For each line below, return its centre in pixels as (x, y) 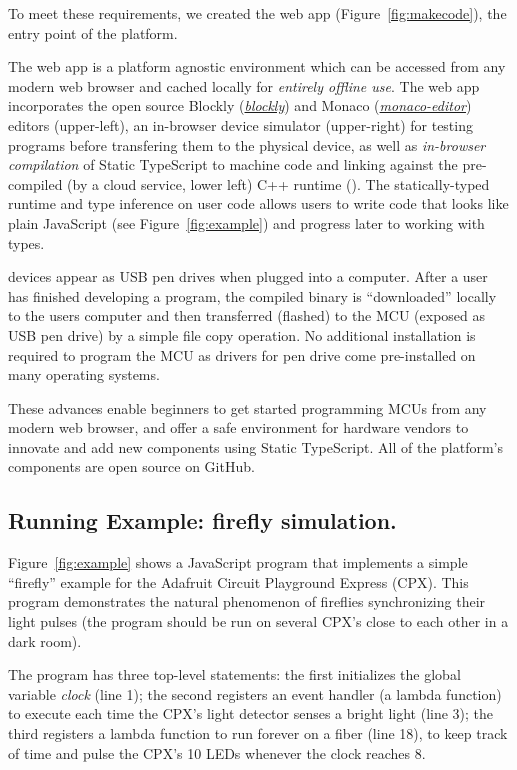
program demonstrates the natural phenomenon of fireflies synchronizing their (247, 601)
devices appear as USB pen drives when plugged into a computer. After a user (248, 276)
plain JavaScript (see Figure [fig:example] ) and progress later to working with (246, 222)
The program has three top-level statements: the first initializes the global (234, 674)
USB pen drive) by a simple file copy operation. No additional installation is (242, 334)
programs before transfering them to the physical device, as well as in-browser (247, 144)
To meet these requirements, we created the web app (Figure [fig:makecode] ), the (257, 13)
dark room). (45, 640)
